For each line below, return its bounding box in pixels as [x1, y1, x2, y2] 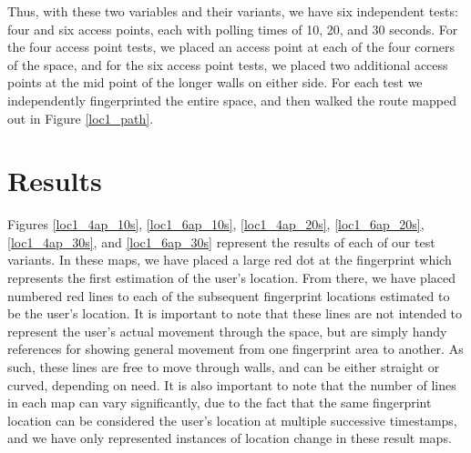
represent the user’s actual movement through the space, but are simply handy [7, 321, 447, 340]
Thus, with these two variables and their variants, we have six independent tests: [7, 2, 458, 20]
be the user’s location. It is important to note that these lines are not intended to [7, 304, 463, 323]
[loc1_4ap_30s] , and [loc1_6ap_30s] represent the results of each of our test [7, 232, 435, 251]
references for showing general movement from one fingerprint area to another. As [7, 339, 464, 358]
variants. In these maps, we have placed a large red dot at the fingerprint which [7, 250, 452, 269]
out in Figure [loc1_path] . [7, 108, 154, 127]
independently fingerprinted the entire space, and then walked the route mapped [7, 90, 456, 109]
